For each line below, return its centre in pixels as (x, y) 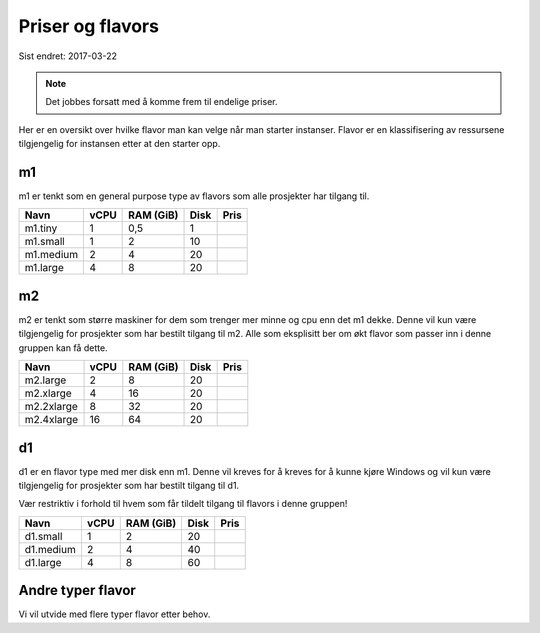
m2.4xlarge (51, 420)
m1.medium (51, 255)
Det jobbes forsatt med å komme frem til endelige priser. (161, 102)
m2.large (45, 380)
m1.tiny (41, 228)
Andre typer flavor (77, 590)
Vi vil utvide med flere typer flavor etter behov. (114, 614)
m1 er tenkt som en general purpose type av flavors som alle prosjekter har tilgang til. (194, 196)
